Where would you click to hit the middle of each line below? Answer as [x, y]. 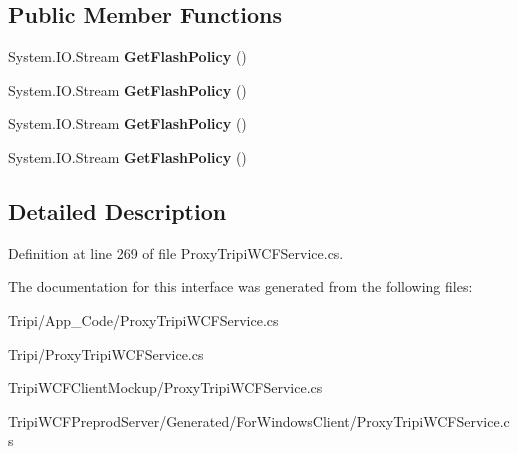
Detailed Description [117, 210]
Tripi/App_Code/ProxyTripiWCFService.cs [143, 319]
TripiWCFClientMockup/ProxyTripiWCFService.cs [165, 387]
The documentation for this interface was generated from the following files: [240, 286]
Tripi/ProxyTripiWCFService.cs [106, 353]
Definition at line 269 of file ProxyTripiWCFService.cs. [176, 252]
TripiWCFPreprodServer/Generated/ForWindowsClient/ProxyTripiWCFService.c [259, 420]
